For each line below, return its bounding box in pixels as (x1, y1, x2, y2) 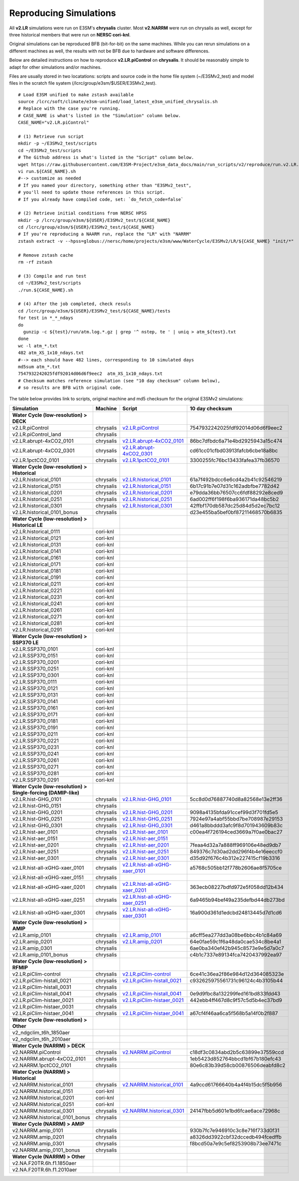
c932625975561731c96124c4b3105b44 (189, 977, 283, 984)
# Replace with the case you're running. (18, 106, 121, 112)
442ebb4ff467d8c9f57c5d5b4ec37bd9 (189, 997, 283, 1004)
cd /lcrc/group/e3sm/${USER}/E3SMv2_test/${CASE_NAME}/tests (18, 308, 170, 314)
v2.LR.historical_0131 (12, 541, 61, 548)
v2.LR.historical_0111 (12, 528, 60, 535)
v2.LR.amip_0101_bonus (12, 951, 68, 958)
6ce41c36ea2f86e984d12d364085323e (189, 970, 284, 977)
